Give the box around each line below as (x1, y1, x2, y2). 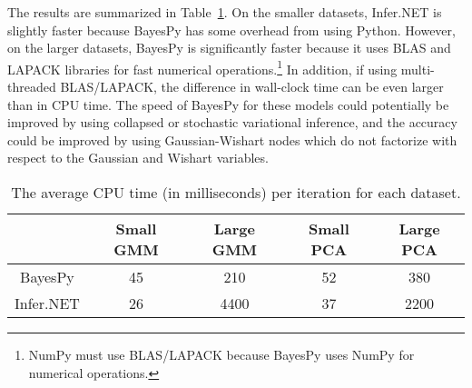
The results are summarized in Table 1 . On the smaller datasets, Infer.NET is (7, 3, 442, 21)
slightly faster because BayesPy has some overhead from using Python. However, (7, 20, 456, 39)
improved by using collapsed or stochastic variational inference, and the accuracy (7, 113, 457, 132)
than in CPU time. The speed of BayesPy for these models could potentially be (7, 95, 449, 114)
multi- (400, 59, 435, 78)
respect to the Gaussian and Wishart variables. (7, 148, 269, 167)
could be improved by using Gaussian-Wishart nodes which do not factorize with (7, 130, 457, 149)
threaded (7, 77, 56, 96)
